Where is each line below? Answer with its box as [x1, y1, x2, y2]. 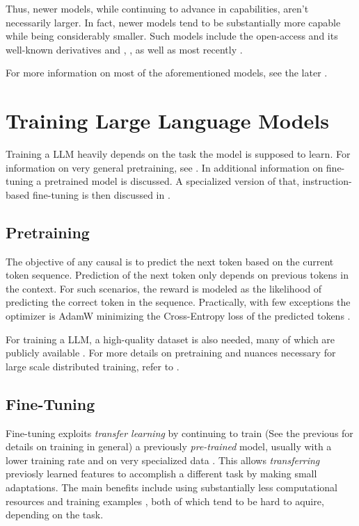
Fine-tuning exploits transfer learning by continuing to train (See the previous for [6, 425, 353, 440]
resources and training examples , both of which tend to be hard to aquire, [6, 493, 324, 508]
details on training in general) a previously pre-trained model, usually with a [6, 439, 332, 454]
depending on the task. [6, 507, 104, 522]
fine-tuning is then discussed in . [32, 187, 170, 202]
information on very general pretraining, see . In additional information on [6, 160, 324, 174]
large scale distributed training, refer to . [6, 359, 179, 373]
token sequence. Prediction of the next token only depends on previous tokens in [6, 268, 349, 282]
